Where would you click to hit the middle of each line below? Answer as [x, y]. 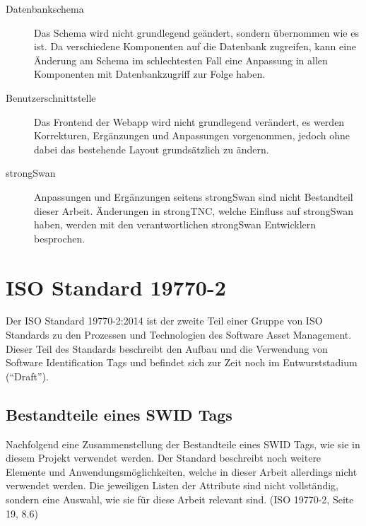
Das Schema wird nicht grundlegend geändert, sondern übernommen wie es [196, 32]
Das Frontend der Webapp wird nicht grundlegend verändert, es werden [189, 121]
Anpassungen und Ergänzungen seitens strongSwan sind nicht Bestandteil [194, 196]
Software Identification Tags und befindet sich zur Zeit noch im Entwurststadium [182, 362]
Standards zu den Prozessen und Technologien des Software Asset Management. [179, 335]
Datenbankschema [45, 8]
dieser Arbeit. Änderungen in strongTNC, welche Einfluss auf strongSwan [194, 210]
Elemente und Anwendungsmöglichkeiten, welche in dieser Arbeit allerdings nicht [182, 471]
